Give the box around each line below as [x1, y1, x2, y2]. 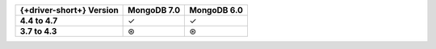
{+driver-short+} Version [19, 5, 119, 15]
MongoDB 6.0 [189, 5, 244, 15]
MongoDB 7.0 [128, 5, 181, 15]
